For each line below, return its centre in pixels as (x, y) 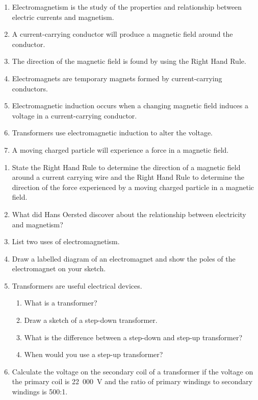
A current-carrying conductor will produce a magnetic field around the (122, 34)
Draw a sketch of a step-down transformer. (91, 320)
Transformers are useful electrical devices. (77, 285)
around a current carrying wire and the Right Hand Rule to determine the (128, 177)
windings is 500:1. (40, 392)
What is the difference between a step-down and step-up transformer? (133, 337)
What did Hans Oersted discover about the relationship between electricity (129, 214)
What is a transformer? (61, 303)
